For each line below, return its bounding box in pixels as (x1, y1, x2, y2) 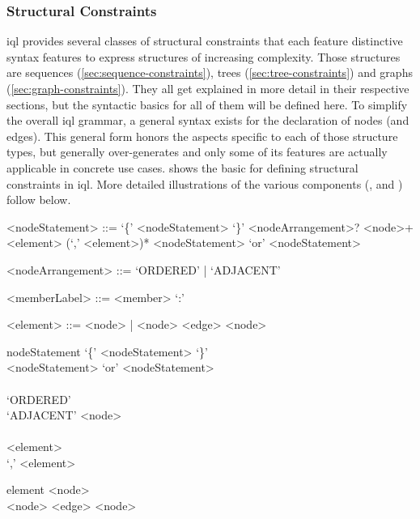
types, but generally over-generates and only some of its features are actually (6, 143, 388, 160)
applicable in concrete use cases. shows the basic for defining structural (6, 159, 358, 176)
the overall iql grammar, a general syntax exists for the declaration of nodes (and (6, 112, 409, 129)
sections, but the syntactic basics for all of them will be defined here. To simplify (6, 96, 408, 113)
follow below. (6, 191, 71, 208)
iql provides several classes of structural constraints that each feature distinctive (6, 32, 403, 49)
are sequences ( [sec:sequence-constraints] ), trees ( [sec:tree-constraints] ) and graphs (6, 64, 413, 81)
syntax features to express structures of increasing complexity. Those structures (6, 48, 401, 65)
